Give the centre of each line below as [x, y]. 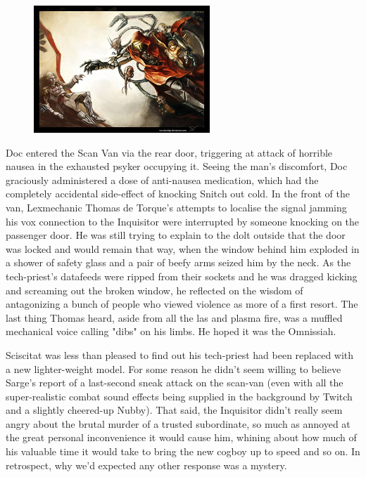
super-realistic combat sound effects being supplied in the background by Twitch [179, 396]
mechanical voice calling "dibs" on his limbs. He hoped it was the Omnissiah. [171, 331]
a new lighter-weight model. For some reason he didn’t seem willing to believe [173, 368]
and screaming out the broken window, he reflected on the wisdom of [154, 290]
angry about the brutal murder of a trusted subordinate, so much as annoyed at [178, 423]
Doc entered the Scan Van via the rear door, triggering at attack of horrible [169, 152]
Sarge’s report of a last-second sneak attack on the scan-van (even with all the [175, 383]
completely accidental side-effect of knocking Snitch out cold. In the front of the [178, 194]
